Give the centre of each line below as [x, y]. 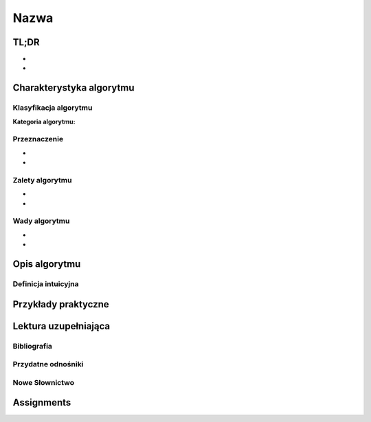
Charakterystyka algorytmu [74, 88]
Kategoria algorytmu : [44, 121]
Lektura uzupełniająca [61, 326]
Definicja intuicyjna [46, 283]
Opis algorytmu [47, 264]
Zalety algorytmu [42, 180]
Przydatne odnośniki [48, 364]
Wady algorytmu [41, 221]
